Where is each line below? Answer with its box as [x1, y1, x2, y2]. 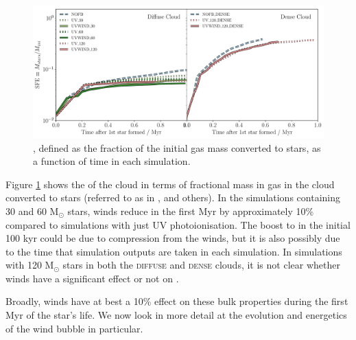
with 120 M [5, 258, 54, 272]
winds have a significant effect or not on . [5, 271, 179, 285]
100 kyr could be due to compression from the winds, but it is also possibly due [5, 231, 340, 245]
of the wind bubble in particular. [5, 321, 143, 335]
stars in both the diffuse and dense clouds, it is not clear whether [62, 258, 340, 272]
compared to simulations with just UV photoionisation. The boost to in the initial [5, 217, 351, 231]
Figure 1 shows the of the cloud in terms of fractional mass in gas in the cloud [5, 177, 335, 191]
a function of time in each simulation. [33, 154, 191, 168]
